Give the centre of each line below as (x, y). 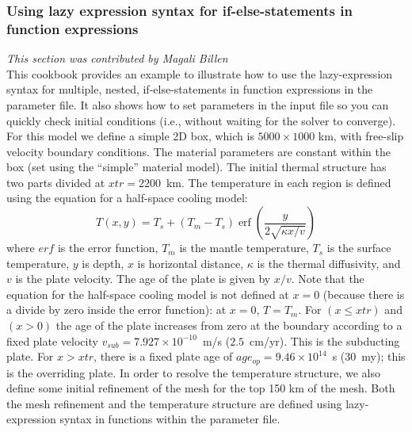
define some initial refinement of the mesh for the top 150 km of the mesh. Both (201, 388)
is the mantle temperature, (244, 248)
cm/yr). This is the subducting (325, 340)
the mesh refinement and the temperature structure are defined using (174, 403)
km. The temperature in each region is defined (278, 182)
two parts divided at (56, 182)
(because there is (364, 294)
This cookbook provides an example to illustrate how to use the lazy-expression (200, 73)
